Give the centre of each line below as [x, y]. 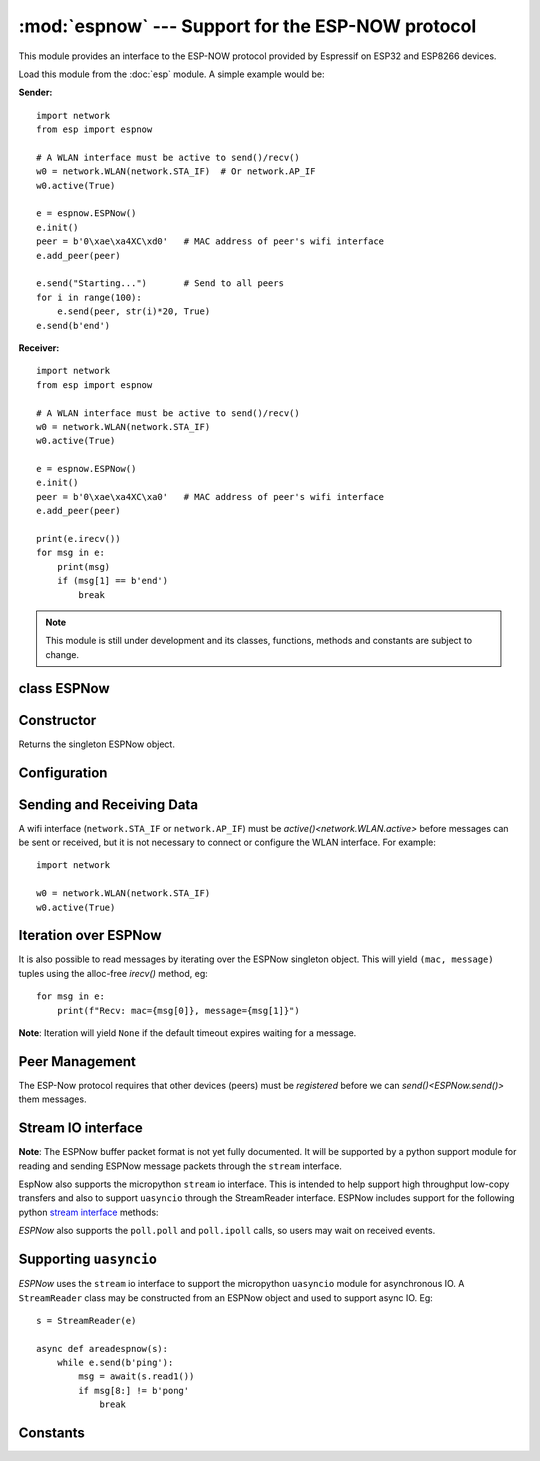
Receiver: [39, 347]
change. [62, 654]
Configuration [63, 772]
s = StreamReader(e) [86, 1320]
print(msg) [83, 566]
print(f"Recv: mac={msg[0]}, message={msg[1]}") [178, 1010]
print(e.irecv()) [78, 539]
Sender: [35, 92]
